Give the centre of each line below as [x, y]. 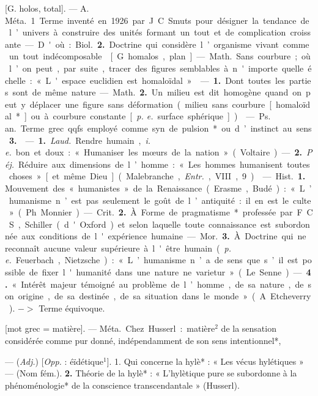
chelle [15, 80]
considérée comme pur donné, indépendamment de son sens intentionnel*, [143, 341]
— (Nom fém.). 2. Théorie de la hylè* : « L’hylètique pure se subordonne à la [151, 373]
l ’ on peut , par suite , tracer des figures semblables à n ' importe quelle [156, 68]
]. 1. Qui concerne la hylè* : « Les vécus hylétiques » [205, 361]
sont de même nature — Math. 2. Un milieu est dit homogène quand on [157, 92]
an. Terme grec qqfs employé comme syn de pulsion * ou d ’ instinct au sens [158, 128]
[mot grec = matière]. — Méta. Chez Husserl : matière [110, 328]
